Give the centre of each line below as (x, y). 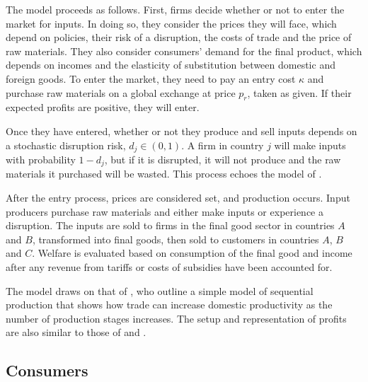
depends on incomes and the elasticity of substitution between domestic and (171, 65)
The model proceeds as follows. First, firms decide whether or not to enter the (175, 9)
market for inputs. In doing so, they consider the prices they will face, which (171, 23)
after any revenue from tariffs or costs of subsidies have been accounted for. (169, 267)
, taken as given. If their (299, 92)
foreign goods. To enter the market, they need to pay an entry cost (151, 78)
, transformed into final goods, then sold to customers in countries (176, 239)
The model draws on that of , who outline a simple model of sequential (160, 290)
